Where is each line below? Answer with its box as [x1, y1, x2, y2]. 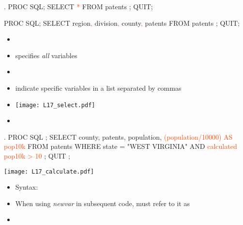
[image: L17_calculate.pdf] [4, 168, 94, 175]
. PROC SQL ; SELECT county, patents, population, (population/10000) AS [4, 131, 233, 142]
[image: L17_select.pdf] [15, 101, 95, 109]
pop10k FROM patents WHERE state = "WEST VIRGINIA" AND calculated [4, 141, 237, 151]
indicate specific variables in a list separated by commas [15, 82, 182, 93]
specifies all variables [15, 50, 77, 60]
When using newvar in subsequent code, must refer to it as [15, 198, 190, 208]
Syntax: [15, 182, 38, 192]
